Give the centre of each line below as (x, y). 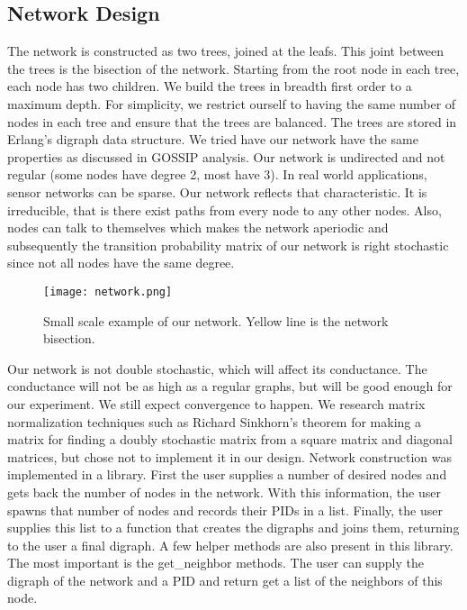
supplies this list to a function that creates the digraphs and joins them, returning (233, 528)
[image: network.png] (108, 291)
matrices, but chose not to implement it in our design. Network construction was (230, 456)
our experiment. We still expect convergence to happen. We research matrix (216, 403)
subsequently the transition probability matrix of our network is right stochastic (228, 245)
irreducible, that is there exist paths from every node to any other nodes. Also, (225, 209)
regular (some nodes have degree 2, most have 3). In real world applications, (217, 174)
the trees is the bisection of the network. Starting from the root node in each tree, (233, 68)
